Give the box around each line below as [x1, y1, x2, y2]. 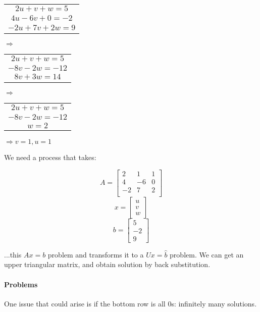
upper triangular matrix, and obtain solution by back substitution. [4, 259, 211, 270]
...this [4, 249, 22, 259]
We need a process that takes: [4, 152, 96, 162]
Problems [4, 279, 38, 289]
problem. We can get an [170, 249, 244, 259]
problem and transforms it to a [47, 249, 144, 259]
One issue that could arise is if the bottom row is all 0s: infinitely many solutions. [4, 298, 257, 308]
